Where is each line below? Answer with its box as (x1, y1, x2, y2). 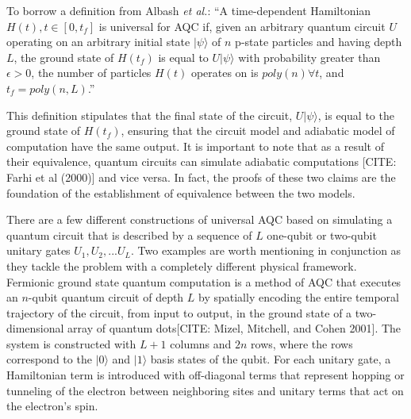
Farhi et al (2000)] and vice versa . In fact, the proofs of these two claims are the (6, 168, 396, 185)
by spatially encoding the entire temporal (198, 289, 399, 306)
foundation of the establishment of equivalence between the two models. (6, 184, 355, 201)
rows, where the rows (251, 335, 353, 352)
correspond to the (6, 351, 92, 367)
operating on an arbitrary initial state (6, 33, 190, 50)
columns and (170, 335, 232, 352)
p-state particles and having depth (235, 33, 402, 50)
